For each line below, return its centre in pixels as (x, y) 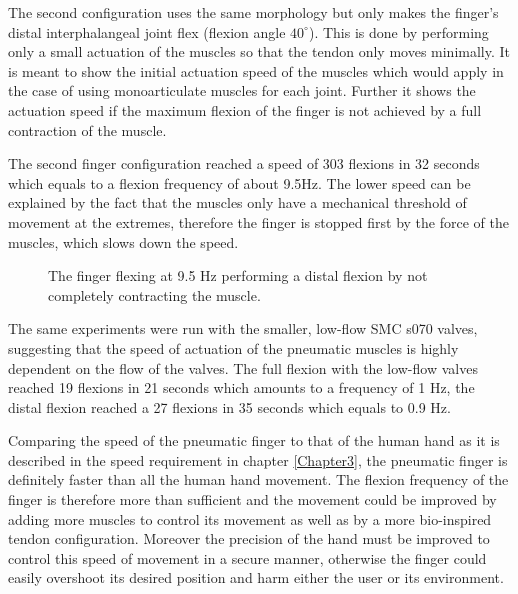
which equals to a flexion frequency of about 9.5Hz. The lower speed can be (239, 182)
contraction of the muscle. (87, 129)
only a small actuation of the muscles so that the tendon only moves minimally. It (259, 51)
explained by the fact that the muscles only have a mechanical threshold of (237, 202)
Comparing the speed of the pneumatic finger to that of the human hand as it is (254, 440)
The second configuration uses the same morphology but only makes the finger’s (253, 12)
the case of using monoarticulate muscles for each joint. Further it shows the (242, 90)
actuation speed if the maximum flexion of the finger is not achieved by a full (245, 109)
